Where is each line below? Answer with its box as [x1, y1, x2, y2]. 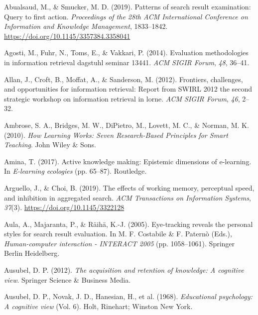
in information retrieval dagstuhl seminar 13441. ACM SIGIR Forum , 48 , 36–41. [4, 57, 250, 67]
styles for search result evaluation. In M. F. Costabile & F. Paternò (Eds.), [4, 228, 232, 239]
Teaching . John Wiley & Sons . [4, 139, 97, 150]
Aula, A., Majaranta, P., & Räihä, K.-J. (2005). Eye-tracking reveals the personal [4, 218, 253, 229]
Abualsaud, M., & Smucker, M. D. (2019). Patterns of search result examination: [4, 1, 251, 11]
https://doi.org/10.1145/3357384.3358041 [4, 30, 130, 41]
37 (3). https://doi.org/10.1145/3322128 [4, 202, 125, 212]
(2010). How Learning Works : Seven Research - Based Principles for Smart [4, 129, 228, 140]
